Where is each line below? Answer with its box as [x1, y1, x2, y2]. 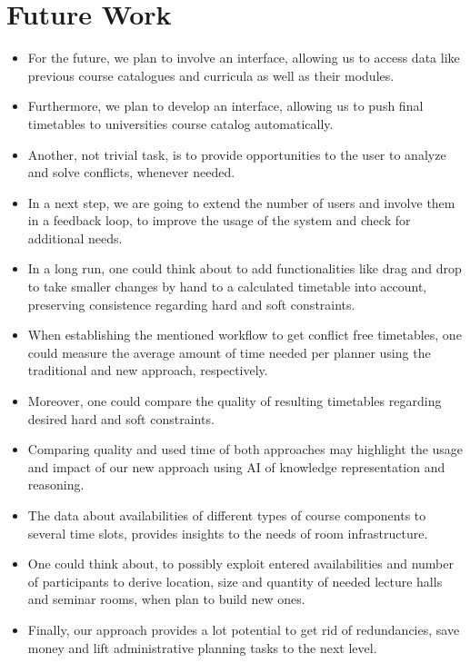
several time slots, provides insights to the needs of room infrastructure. [27, 523, 428, 542]
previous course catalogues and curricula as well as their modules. [27, 65, 395, 84]
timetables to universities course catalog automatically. [27, 114, 334, 133]
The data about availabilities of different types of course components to [27, 506, 426, 524]
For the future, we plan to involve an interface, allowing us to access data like [27, 48, 460, 67]
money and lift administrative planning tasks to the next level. [27, 638, 377, 657]
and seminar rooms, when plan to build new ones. [27, 589, 305, 609]
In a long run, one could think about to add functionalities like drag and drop [27, 259, 462, 278]
